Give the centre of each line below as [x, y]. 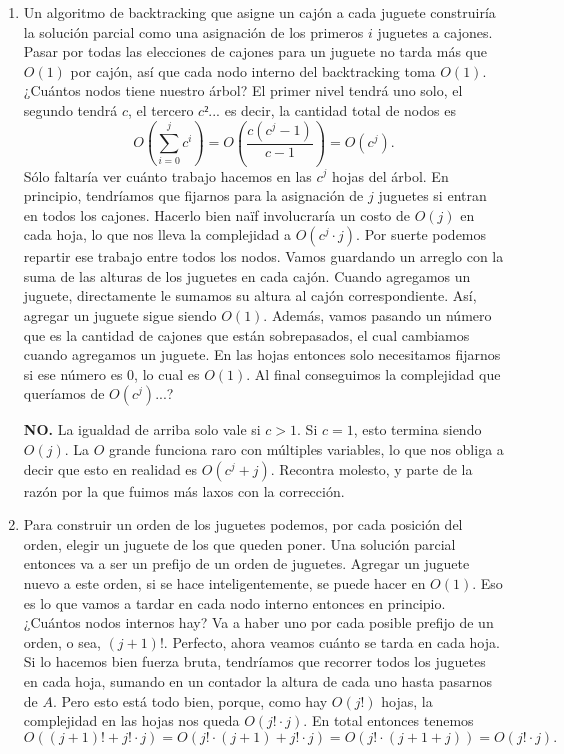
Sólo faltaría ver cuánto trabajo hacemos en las [167, 175]
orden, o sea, [62, 641]
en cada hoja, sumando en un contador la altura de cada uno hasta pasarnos [258, 680]
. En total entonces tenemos [388, 720]
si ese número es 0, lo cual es [111, 373]
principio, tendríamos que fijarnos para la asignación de [193, 195]
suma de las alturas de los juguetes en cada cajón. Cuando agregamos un [247, 275]
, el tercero [161, 109]
